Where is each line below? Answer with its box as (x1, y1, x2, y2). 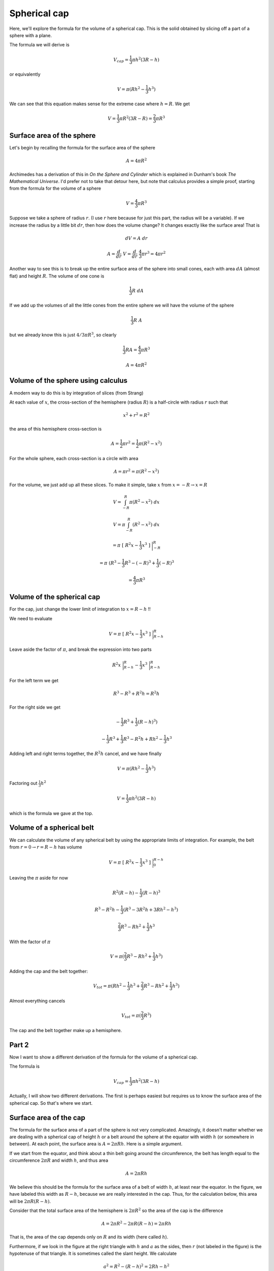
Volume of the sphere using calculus (9, 376, 128, 385)
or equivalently (9, 71, 41, 77)
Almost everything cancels (9, 998, 65, 1004)
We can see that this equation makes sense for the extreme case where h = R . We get (9, 101, 190, 107)
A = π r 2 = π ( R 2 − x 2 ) (113, 468, 159, 474)
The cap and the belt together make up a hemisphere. (9, 1027, 122, 1034)
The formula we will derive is (9, 42, 70, 48)
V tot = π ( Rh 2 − (93, 982, 127, 990)
